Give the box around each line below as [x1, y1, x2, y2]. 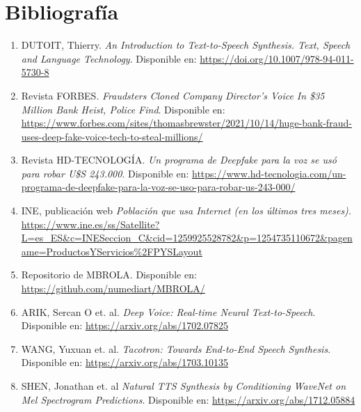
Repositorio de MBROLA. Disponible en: [21, 267, 197, 282]
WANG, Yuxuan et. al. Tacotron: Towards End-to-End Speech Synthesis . [21, 341, 331, 356]
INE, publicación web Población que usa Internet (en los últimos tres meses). [21, 203, 352, 218]
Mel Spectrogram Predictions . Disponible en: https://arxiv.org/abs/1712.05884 [21, 392, 355, 406]
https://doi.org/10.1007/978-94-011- [200, 51, 354, 65]
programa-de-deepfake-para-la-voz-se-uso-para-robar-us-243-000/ [21, 180, 296, 194]
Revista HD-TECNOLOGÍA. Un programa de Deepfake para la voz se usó [21, 152, 337, 167]
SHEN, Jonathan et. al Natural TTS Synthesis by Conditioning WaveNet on [21, 379, 346, 393]
